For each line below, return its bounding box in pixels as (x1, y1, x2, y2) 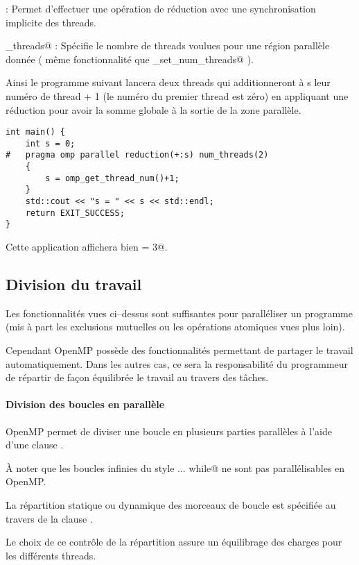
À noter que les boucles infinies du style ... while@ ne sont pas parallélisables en (6, 460, 345, 475)
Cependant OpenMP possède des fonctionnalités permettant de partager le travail (6, 343, 353, 357)
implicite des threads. (6, 15, 96, 29)
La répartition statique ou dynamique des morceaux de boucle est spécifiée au (6, 498, 336, 512)
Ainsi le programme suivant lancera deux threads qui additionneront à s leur (6, 75, 331, 90)
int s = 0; (25, 138, 76, 149)
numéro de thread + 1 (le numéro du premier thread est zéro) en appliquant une (6, 88, 349, 103)
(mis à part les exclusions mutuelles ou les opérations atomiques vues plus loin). (6, 319, 345, 334)
